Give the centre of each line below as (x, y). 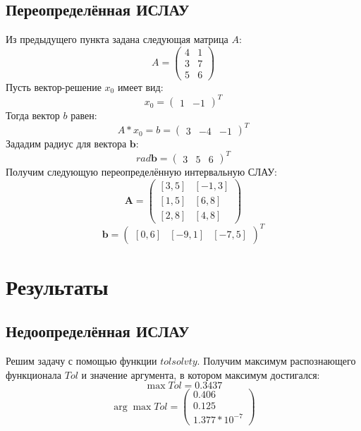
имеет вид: (140, 86)
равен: (84, 115)
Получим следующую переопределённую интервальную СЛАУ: (141, 172)
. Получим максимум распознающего (276, 361)
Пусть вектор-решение (54, 86)
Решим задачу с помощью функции (81, 361)
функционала (34, 374)
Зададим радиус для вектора (66, 144)
